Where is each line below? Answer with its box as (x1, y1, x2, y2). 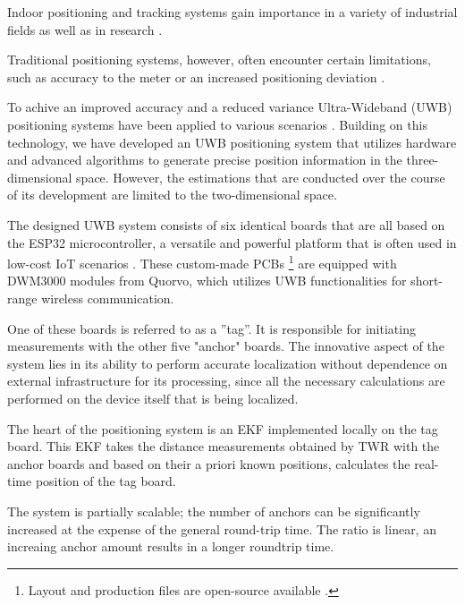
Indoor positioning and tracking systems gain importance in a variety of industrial (7, 3, 458, 21)
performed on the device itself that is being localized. (7, 388, 299, 407)
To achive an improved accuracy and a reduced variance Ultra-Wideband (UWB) (7, 98, 452, 116)
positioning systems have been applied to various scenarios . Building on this (7, 115, 427, 133)
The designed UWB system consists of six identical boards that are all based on (7, 215, 445, 234)
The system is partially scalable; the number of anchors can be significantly (7, 501, 420, 520)
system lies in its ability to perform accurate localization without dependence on (7, 354, 448, 372)
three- (406, 150, 439, 169)
